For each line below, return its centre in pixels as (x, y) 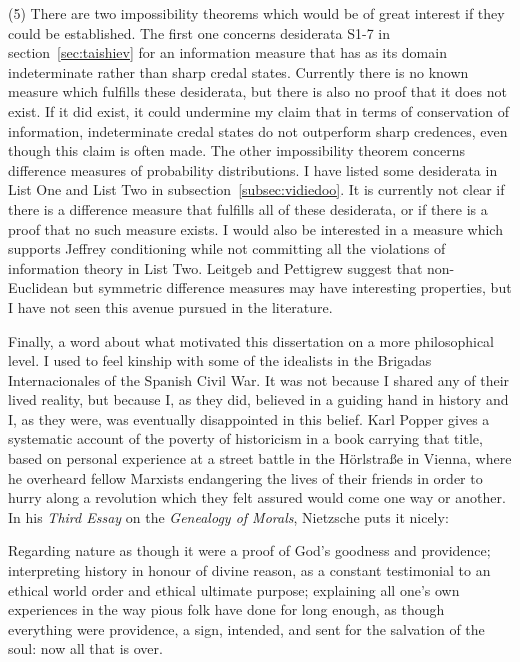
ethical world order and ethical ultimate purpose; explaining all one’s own (234, 589)
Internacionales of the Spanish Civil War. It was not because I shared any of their (259, 379)
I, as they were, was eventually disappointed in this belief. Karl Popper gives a (249, 418)
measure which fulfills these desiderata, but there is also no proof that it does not (257, 91)
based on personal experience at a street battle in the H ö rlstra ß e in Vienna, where (260, 458)
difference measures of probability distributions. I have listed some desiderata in (253, 169)
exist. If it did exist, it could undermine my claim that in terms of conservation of (258, 110)
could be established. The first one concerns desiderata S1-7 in (199, 32)
